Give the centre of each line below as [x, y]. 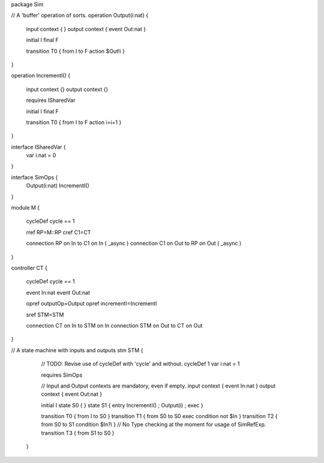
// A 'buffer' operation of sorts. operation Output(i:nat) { [80, 16]
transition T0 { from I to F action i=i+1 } [74, 122]
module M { [25, 208]
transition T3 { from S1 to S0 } [78, 433]
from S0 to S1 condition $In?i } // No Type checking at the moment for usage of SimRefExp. [154, 425]
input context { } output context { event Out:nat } [86, 29]
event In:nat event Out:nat [58, 292]
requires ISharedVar [51, 100]
